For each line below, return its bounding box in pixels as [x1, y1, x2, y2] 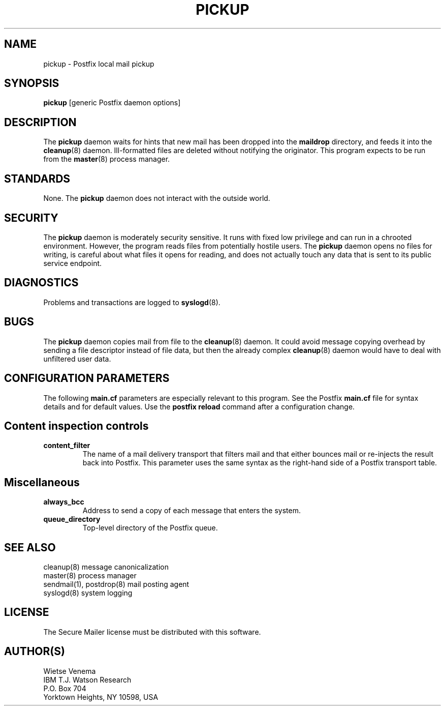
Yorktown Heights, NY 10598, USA [43, 692, 158, 701]
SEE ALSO [4, 541, 56, 554]
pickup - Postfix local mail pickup [43, 59, 154, 68]
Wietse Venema [43, 666, 96, 675]
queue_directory [43, 515, 101, 524]
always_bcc [43, 497, 84, 507]
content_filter [43, 441, 90, 450]
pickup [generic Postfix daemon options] [43, 98, 181, 107]
